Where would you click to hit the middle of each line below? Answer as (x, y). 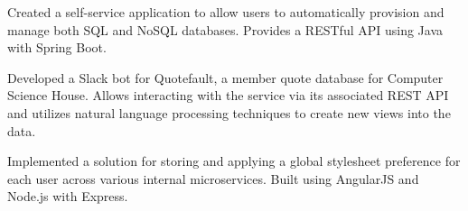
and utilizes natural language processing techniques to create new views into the (229, 112)
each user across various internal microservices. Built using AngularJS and (213, 178)
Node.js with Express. (68, 196)
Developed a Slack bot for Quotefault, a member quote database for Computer (225, 77)
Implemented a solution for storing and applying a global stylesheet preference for (234, 161)
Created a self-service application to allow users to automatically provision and (226, 12)
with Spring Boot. (57, 47)
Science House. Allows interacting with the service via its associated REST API (228, 95)
